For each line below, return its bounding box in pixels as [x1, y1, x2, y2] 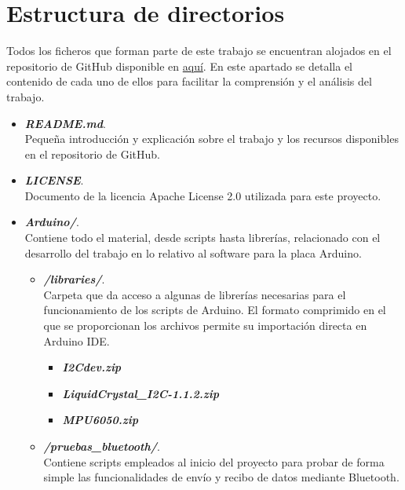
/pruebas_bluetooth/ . [43, 438, 160, 454]
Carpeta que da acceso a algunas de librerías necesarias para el [43, 286, 346, 302]
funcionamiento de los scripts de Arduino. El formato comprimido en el [43, 302, 386, 318]
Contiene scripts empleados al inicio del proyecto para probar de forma [43, 453, 385, 470]
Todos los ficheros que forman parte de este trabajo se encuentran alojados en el [6, 42, 392, 59]
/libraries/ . [43, 271, 105, 287]
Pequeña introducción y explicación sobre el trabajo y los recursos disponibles [24, 130, 399, 147]
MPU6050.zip [62, 411, 138, 428]
